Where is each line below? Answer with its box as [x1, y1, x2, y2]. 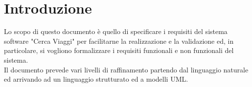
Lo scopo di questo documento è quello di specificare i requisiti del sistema [4, 26, 228, 36]
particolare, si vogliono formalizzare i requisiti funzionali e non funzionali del [4, 45, 234, 55]
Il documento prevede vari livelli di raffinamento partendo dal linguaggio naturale [4, 64, 249, 74]
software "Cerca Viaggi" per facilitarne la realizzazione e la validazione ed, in [4, 35, 234, 46]
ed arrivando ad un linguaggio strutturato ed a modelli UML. [4, 74, 188, 84]
